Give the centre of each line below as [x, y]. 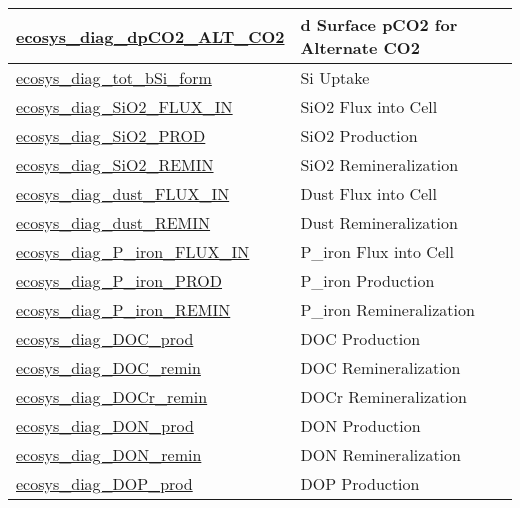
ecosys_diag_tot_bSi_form [114, 77]
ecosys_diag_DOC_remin [108, 367]
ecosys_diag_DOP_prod [104, 483]
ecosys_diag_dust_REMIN [113, 222]
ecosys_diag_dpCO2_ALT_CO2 [150, 36]
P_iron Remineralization [387, 309]
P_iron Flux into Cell [377, 251]
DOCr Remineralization [383, 396]
